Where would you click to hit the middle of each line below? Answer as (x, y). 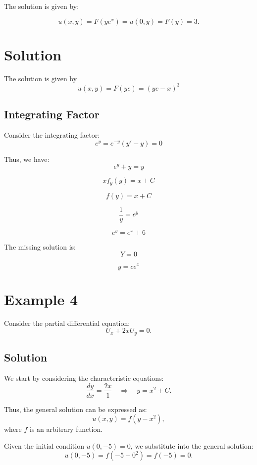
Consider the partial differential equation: (67, 323)
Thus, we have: (27, 159)
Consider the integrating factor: (52, 135)
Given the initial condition (44, 445)
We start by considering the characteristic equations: (84, 378)
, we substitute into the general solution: (192, 445)
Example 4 (41, 299)
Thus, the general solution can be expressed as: (76, 409)
